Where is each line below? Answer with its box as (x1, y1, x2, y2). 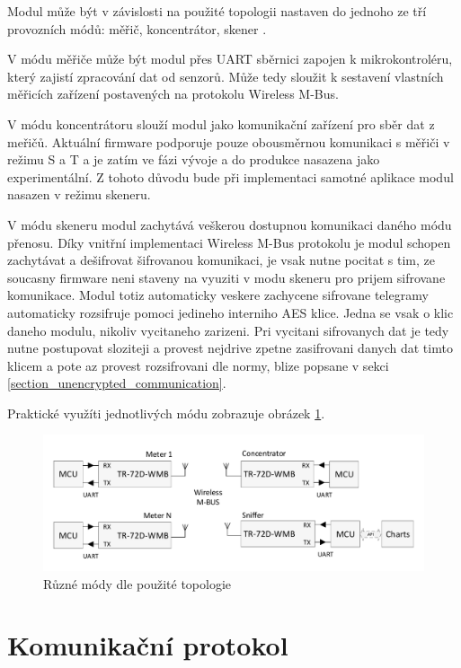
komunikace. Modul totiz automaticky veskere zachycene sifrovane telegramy (7, 286, 429, 304)
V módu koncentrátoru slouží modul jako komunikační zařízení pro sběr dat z (7, 114, 435, 133)
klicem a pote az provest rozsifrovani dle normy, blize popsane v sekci (7, 356, 389, 374)
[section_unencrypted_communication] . (7, 374, 226, 392)
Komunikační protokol (7, 627, 288, 664)
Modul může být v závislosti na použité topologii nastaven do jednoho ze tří (7, 2, 427, 20)
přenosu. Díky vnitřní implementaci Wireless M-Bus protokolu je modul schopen (7, 233, 451, 251)
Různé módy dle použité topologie (43, 574, 232, 593)
